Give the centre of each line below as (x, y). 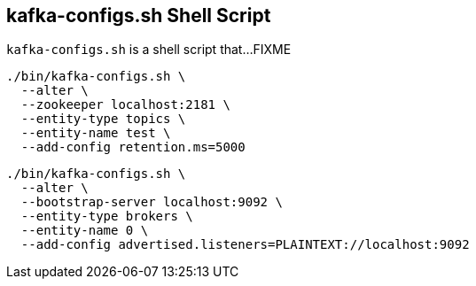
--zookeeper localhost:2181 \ (125, 105)
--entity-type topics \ (103, 119)
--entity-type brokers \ (107, 216)
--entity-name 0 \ (85, 231)
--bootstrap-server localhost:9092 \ (152, 202)
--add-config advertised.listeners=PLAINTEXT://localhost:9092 (245, 245)
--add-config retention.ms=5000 (133, 147)
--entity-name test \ (96, 133)
